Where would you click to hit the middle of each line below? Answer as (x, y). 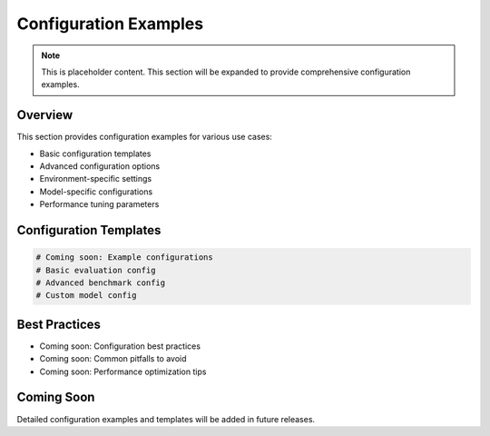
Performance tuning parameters (99, 204)
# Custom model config (86, 296)
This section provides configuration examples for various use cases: (144, 137)
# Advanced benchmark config (101, 282)
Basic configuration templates (95, 154)
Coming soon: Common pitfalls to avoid (113, 359)
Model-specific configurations (96, 192)
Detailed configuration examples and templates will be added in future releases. (166, 419)
